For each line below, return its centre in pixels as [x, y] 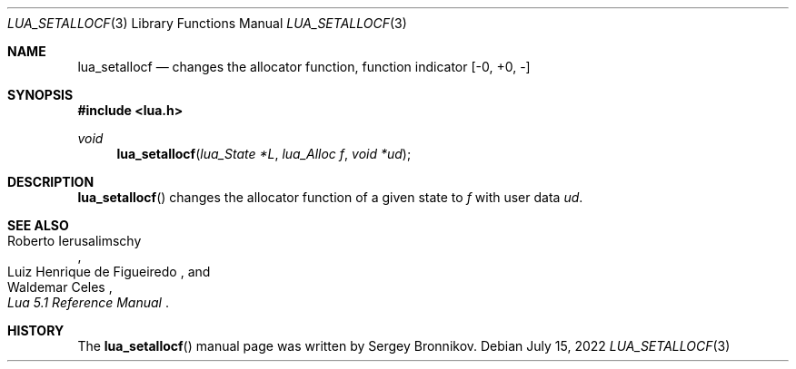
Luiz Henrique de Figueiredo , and [109, 272]
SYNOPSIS [40, 95]
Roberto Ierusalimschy [75, 241]
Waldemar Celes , [60, 287]
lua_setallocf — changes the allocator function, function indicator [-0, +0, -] [304, 67]
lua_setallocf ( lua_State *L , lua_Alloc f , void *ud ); [264, 154]
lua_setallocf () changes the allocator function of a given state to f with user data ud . [330, 197]
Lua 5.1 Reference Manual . [88, 302]
